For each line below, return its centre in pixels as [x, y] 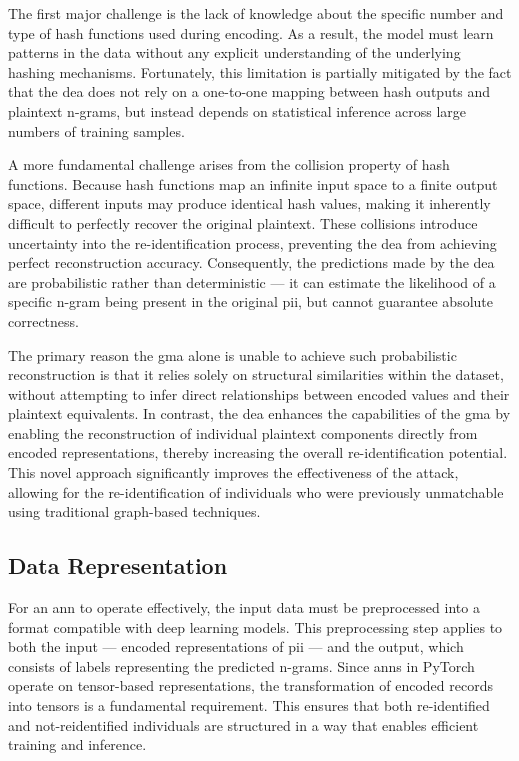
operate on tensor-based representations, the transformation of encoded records [250, 685]
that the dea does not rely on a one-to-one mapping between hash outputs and [249, 91]
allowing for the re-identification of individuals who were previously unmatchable [256, 491]
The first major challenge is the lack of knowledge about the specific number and [256, 13]
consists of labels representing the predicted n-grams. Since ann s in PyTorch [241, 665]
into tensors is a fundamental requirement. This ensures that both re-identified [249, 705]
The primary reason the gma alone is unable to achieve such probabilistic [232, 354]
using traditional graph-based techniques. [134, 511]
